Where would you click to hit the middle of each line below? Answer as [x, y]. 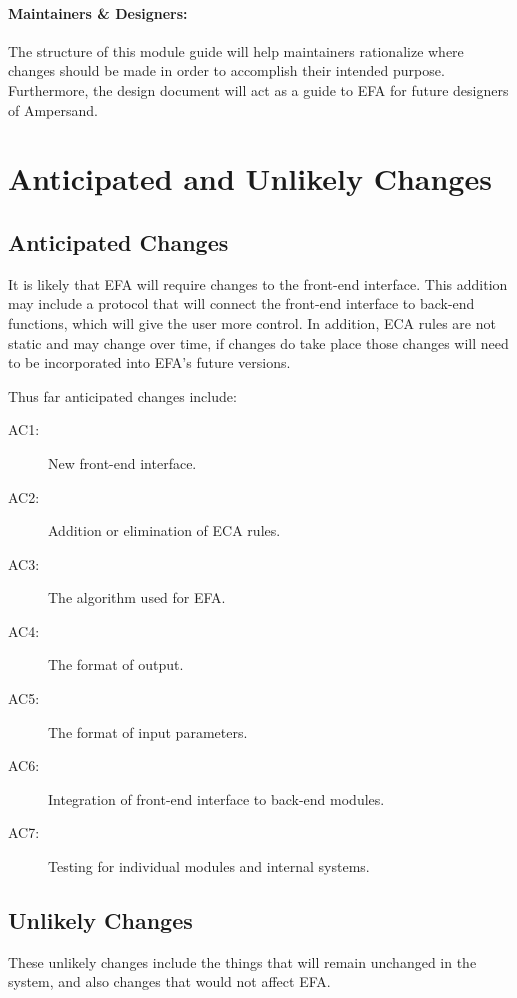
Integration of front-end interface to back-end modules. [216, 798]
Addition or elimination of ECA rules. [164, 530]
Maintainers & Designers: [98, 12]
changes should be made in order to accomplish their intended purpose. [226, 70]
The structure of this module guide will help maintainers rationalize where [236, 50]
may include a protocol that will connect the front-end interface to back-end [241, 303]
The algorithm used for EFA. [137, 597]
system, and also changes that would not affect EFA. [169, 981]
